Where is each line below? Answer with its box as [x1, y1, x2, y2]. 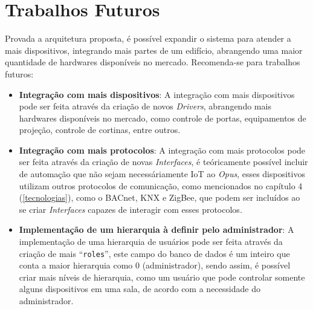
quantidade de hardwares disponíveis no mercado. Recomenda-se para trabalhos [5, 56, 300, 68]
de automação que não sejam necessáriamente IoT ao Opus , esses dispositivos [19, 168, 305, 180]
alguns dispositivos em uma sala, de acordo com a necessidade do [19, 282, 260, 295]
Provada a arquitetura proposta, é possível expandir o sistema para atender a [5, 32, 291, 45]
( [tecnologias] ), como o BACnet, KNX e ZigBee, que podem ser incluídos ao [19, 191, 300, 204]
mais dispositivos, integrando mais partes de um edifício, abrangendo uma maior [5, 44, 303, 56]
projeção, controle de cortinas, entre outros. [19, 123, 181, 136]
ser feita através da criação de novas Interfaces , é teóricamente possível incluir [19, 155, 308, 168]
